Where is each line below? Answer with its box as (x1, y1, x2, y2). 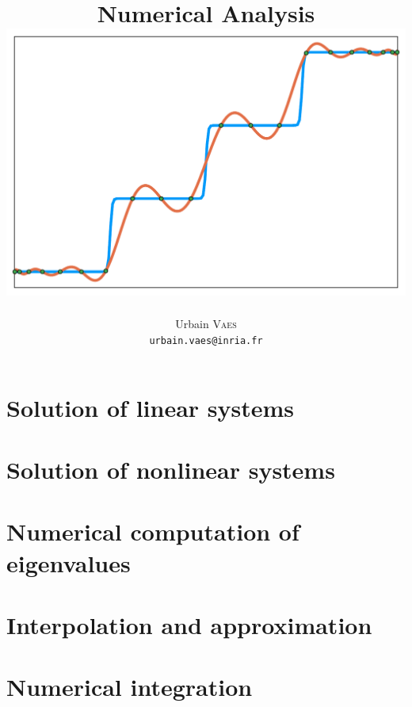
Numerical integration (6, 671, 253, 703)
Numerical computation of (6, 515, 299, 548)
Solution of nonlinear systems (6, 453, 335, 486)
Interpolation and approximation (6, 609, 372, 641)
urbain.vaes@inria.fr (149, 335, 263, 347)
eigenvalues (6, 546, 131, 579)
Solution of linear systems (6, 391, 295, 423)
